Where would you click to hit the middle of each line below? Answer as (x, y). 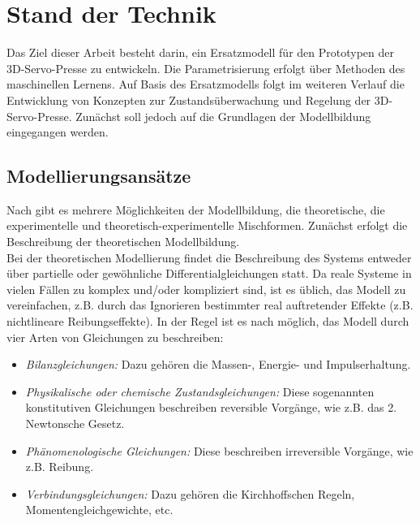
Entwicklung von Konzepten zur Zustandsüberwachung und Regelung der (189, 99)
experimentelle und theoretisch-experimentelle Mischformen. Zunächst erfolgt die (207, 225)
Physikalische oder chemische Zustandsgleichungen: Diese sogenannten (200, 391)
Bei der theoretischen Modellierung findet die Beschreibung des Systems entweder (209, 257)
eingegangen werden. (58, 132)
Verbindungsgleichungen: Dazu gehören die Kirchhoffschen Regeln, (190, 493)
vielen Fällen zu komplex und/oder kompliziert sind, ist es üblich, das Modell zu (206, 289)
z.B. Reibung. (60, 467)
